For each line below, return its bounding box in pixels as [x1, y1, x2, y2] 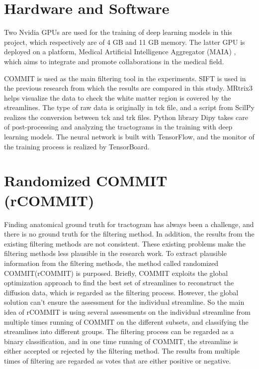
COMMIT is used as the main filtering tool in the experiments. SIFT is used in [4, 73, 246, 83]
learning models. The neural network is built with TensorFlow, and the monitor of [4, 131, 255, 142]
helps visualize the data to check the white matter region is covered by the [4, 92, 231, 103]
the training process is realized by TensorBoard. [4, 141, 150, 151]
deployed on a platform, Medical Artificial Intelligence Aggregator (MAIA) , [4, 46, 236, 57]
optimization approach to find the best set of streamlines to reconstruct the [4, 277, 234, 288]
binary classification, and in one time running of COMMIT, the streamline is [4, 336, 238, 346]
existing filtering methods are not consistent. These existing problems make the [4, 238, 246, 248]
